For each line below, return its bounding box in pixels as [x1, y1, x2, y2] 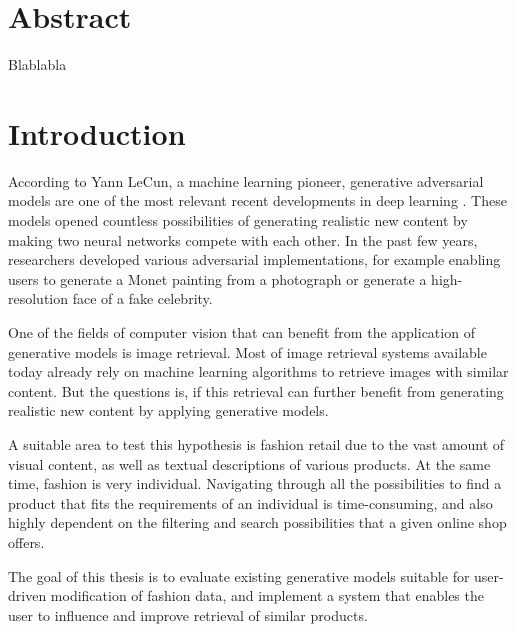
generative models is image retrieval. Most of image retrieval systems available [8, 341, 487, 362]
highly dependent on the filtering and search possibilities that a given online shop [8, 512, 507, 533]
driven [8, 585, 47, 606]
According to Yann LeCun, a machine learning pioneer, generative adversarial [8, 170, 484, 191]
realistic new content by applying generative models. [8, 400, 329, 421]
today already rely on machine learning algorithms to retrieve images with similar [8, 361, 509, 382]
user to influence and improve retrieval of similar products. [8, 604, 368, 625]
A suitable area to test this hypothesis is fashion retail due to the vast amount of [8, 433, 505, 454]
